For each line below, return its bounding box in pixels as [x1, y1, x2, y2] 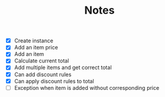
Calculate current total [14, 57, 69, 64]
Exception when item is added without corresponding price [14, 84, 160, 91]
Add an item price [14, 44, 58, 51]
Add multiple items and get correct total [14, 64, 112, 71]
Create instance [14, 37, 54, 45]
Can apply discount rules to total [14, 77, 95, 85]
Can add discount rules [14, 71, 72, 78]
